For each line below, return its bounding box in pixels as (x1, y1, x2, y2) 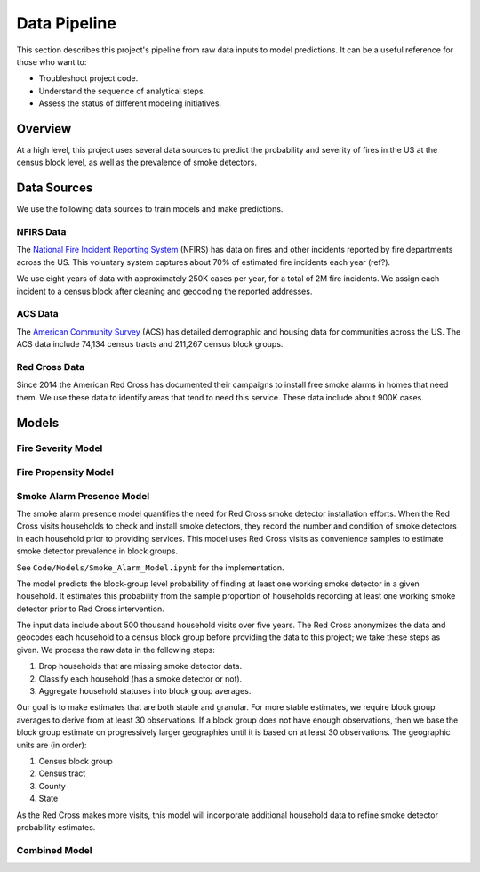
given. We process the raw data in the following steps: (16, 644, 215, 655)
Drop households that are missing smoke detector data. (38, 661, 243, 672)
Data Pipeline (16, 13, 117, 33)
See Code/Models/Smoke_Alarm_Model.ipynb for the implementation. (16, 561, 284, 573)
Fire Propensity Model (16, 466, 115, 479)
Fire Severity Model (16, 442, 103, 455)
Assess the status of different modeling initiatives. (38, 98, 222, 109)
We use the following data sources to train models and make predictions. (16, 204, 284, 214)
